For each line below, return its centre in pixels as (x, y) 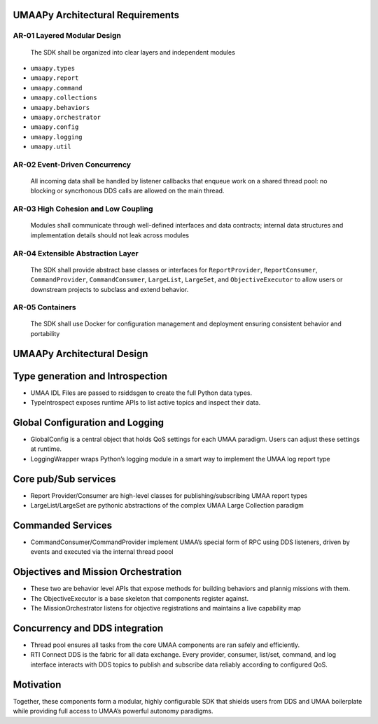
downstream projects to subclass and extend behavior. (110, 289)
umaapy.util (51, 147)
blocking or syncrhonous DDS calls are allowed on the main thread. (127, 191)
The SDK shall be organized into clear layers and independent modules (133, 52)
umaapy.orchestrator (66, 117)
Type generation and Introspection (90, 376)
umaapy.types (53, 68)
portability (45, 333)
